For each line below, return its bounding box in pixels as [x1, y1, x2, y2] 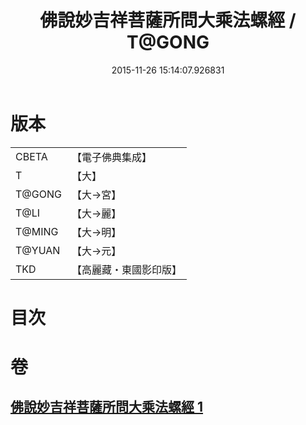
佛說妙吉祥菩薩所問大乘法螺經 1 [10, 399, 204, 416]
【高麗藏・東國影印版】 [71, 262, 182, 276]
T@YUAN [15, 243, 61, 257]
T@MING [15, 224, 59, 238]
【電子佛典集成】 [71, 150, 152, 164]
